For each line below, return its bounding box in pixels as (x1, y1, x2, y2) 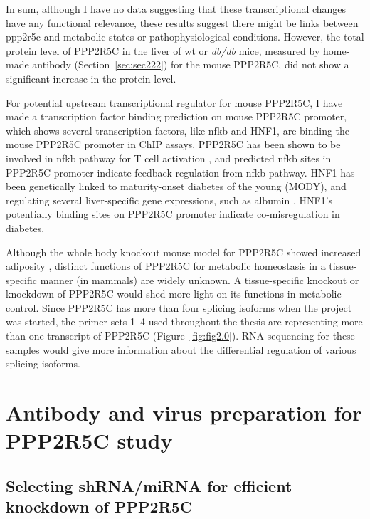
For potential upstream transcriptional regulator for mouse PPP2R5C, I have (6, 95, 343, 110)
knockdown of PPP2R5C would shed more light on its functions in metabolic (6, 286, 342, 301)
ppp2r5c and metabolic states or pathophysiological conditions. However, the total (6, 29, 364, 44)
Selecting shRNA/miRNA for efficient (6, 474, 292, 496)
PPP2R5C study (6, 426, 173, 455)
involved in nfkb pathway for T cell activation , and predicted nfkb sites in (6, 150, 332, 165)
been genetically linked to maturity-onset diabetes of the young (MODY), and (6, 179, 347, 194)
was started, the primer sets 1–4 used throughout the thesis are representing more (6, 314, 363, 329)
